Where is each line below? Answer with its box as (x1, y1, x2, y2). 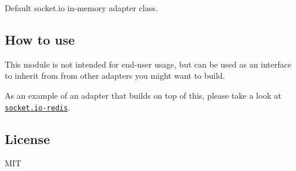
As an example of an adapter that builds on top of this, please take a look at (5, 89, 281, 101)
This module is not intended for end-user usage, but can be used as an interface (5, 58, 292, 70)
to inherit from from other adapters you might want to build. (5, 69, 225, 82)
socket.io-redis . (5, 100, 70, 113)
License (5, 129, 51, 147)
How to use (5, 30, 75, 48)
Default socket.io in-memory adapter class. (5, 2, 158, 14)
